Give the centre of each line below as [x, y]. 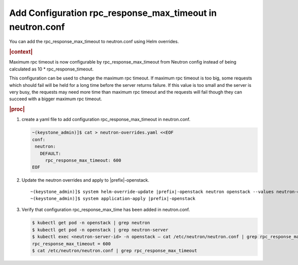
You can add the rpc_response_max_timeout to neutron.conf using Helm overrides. [94, 42]
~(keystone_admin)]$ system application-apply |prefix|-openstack [113, 199]
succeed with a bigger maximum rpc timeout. [56, 99]
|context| [21, 52]
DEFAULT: [51, 153]
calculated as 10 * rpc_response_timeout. [51, 69]
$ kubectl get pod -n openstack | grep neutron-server [100, 230]
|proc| [17, 109]
